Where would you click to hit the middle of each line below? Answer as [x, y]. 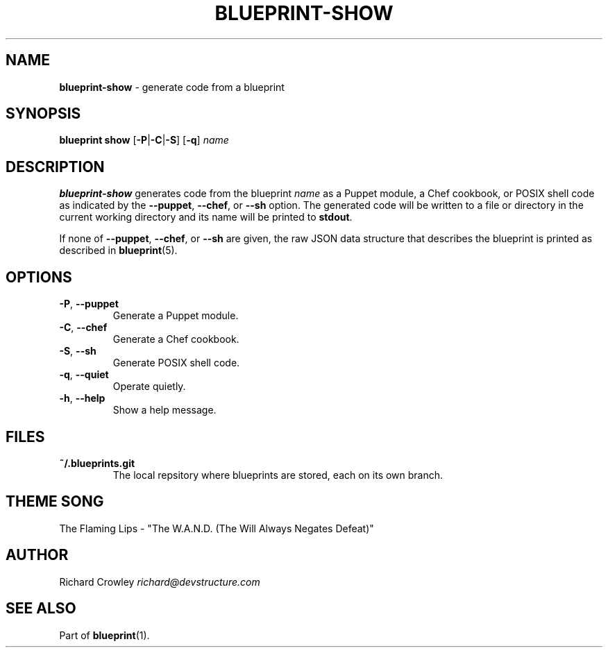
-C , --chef [83, 328]
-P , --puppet [89, 304]
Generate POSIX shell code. [176, 363]
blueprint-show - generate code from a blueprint [172, 87]
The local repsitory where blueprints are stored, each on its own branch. [278, 475]
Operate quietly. [149, 387]
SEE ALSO [41, 609]
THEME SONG [55, 502]
